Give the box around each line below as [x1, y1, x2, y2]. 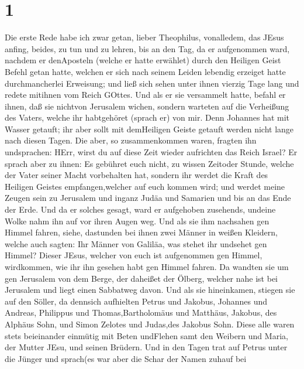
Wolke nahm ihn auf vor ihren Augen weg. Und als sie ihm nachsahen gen [5, 214, 270, 227]
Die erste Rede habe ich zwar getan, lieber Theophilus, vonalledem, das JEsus [5, 31, 284, 43]
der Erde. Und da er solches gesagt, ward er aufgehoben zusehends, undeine [5, 203, 276, 216]
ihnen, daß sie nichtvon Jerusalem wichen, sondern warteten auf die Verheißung [5, 100, 289, 112]
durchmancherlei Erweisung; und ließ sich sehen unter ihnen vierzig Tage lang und [5, 77, 299, 89]
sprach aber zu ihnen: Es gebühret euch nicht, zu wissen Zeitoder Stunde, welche [5, 157, 294, 169]
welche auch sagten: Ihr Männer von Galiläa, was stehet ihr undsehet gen [5, 237, 267, 250]
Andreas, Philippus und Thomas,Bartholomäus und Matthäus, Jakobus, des [5, 306, 277, 319]
